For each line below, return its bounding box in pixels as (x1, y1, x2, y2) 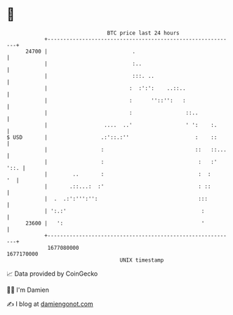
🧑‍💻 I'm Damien (6, 286, 50, 294)
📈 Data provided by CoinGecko (6, 269, 98, 278)
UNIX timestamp (119, 256, 164, 264)
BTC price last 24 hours (107, 29, 180, 36)
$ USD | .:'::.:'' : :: (6, 133, 218, 141)
